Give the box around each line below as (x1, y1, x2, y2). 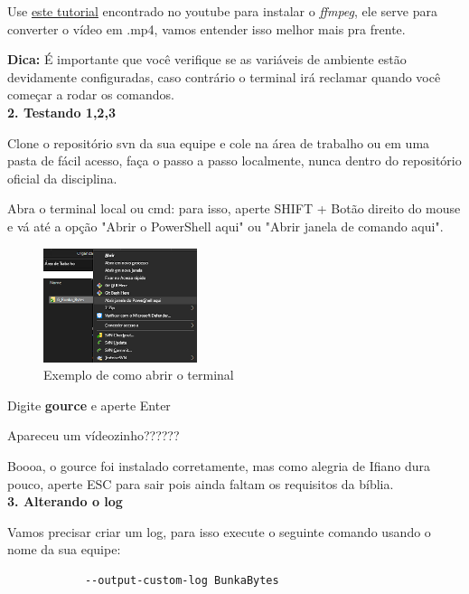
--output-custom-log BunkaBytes (84, 574, 279, 587)
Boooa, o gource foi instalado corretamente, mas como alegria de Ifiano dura (7, 457, 430, 476)
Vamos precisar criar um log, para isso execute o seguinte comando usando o (7, 522, 431, 541)
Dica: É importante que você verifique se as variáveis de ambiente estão (7, 50, 407, 69)
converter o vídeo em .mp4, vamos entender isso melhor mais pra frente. (7, 19, 406, 38)
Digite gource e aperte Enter (7, 395, 171, 414)
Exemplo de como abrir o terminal (43, 365, 234, 384)
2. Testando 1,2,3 (7, 102, 116, 121)
